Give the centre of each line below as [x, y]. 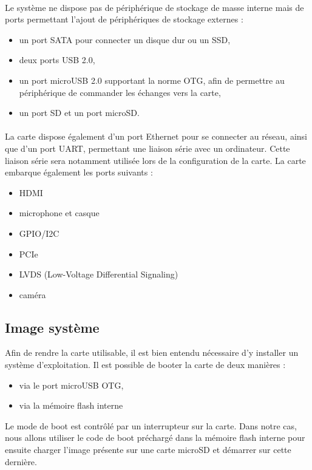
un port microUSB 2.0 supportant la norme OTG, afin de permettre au [152, 80]
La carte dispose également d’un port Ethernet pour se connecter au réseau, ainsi [156, 136]
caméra [32, 294]
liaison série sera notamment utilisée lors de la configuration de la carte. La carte [155, 160]
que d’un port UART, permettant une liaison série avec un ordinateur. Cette [148, 148]
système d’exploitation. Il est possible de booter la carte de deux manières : [145, 365]
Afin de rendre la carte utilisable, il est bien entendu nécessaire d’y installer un [152, 352]
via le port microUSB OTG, [71, 385]
